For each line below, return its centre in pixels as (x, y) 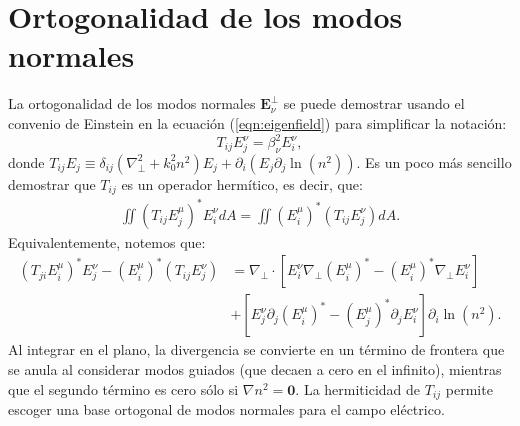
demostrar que (52, 183)
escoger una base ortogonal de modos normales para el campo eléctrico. (226, 409)
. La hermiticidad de (358, 388)
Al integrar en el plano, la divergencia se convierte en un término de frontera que (256, 349)
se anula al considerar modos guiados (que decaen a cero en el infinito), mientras (255, 369)
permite (469, 388)
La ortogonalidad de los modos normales (132, 103)
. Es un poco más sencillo (434, 161)
